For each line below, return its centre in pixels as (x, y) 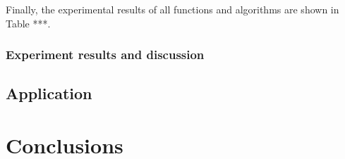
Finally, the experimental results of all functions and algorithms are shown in (172, 9)
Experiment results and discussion (105, 55)
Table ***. (28, 23)
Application (49, 93)
